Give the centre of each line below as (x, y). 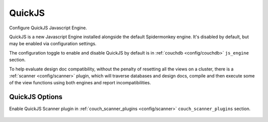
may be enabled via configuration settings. (53, 44)
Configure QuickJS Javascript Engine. (48, 28)
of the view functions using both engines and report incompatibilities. (80, 83)
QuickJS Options (36, 97)
